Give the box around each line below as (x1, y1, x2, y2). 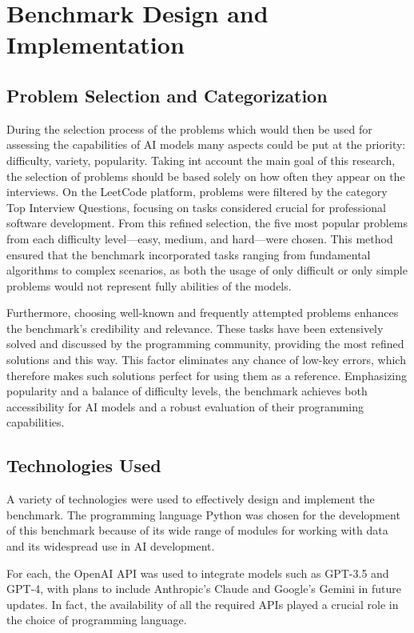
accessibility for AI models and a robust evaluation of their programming (6, 398, 364, 415)
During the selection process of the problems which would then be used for (6, 120, 372, 137)
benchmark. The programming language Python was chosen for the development (6, 506, 400, 523)
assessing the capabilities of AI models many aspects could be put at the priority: (6, 136, 406, 153)
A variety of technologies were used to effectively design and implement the (6, 491, 375, 507)
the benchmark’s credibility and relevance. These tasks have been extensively (6, 319, 384, 336)
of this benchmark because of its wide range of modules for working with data (6, 522, 388, 539)
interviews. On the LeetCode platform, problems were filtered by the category (6, 183, 388, 200)
